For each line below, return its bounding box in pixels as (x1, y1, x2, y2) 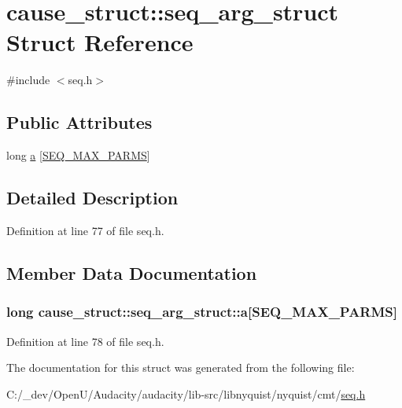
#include (6, 72, 50, 88)
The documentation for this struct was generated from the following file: (6, 359, 355, 376)
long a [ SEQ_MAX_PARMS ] (6, 147, 150, 164)
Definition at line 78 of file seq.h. (6, 333, 164, 349)
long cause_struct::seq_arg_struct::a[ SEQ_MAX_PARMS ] (6, 302, 398, 322)
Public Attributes (6, 110, 153, 134)
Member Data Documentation (6, 260, 257, 285)
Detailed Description (6, 186, 179, 210)
